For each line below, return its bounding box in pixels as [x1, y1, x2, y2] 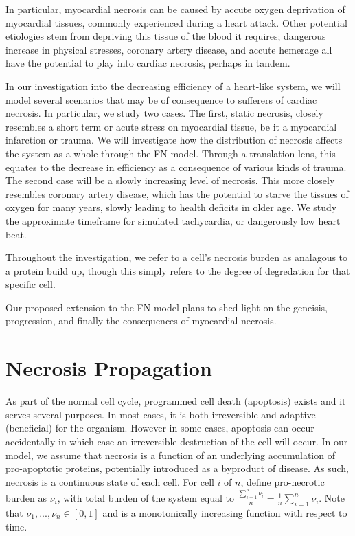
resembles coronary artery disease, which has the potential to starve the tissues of [5, 186, 349, 201]
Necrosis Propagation [5, 354, 212, 382]
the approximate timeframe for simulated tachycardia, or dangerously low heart [5, 213, 341, 227]
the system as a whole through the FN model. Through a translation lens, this [5, 146, 336, 160]
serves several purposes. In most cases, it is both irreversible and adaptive [5, 407, 316, 421]
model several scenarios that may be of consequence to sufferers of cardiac [5, 92, 317, 107]
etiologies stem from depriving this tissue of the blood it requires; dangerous [5, 29, 326, 43]
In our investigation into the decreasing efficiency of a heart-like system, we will [5, 78, 341, 93]
